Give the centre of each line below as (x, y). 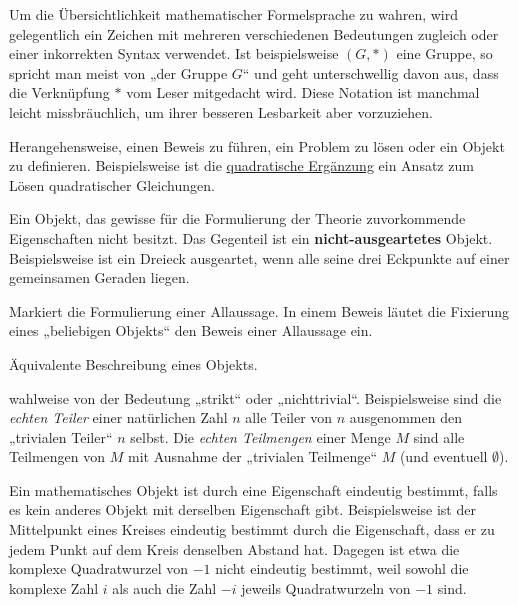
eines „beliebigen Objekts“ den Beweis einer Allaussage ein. (191, 330)
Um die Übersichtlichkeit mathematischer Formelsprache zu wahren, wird (234, 14)
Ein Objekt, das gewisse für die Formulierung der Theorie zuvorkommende (237, 218)
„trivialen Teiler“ (61, 436)
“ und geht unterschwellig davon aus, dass (370, 72)
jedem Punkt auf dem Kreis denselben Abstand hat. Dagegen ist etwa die (234, 548)
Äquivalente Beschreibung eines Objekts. (133, 363)
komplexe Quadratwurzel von (98, 568)
